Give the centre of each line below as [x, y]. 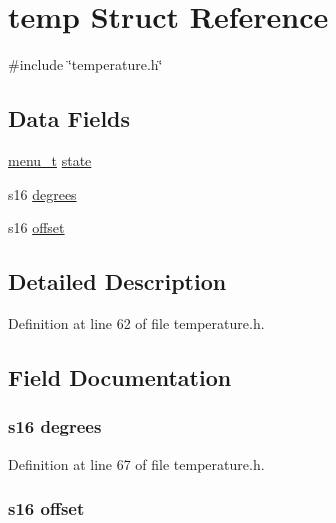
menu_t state [50, 159]
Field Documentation [120, 376]
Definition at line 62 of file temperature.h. [136, 322]
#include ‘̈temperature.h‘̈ [85, 64]
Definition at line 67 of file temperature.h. [136, 463]
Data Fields [69, 118]
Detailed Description [117, 281]
